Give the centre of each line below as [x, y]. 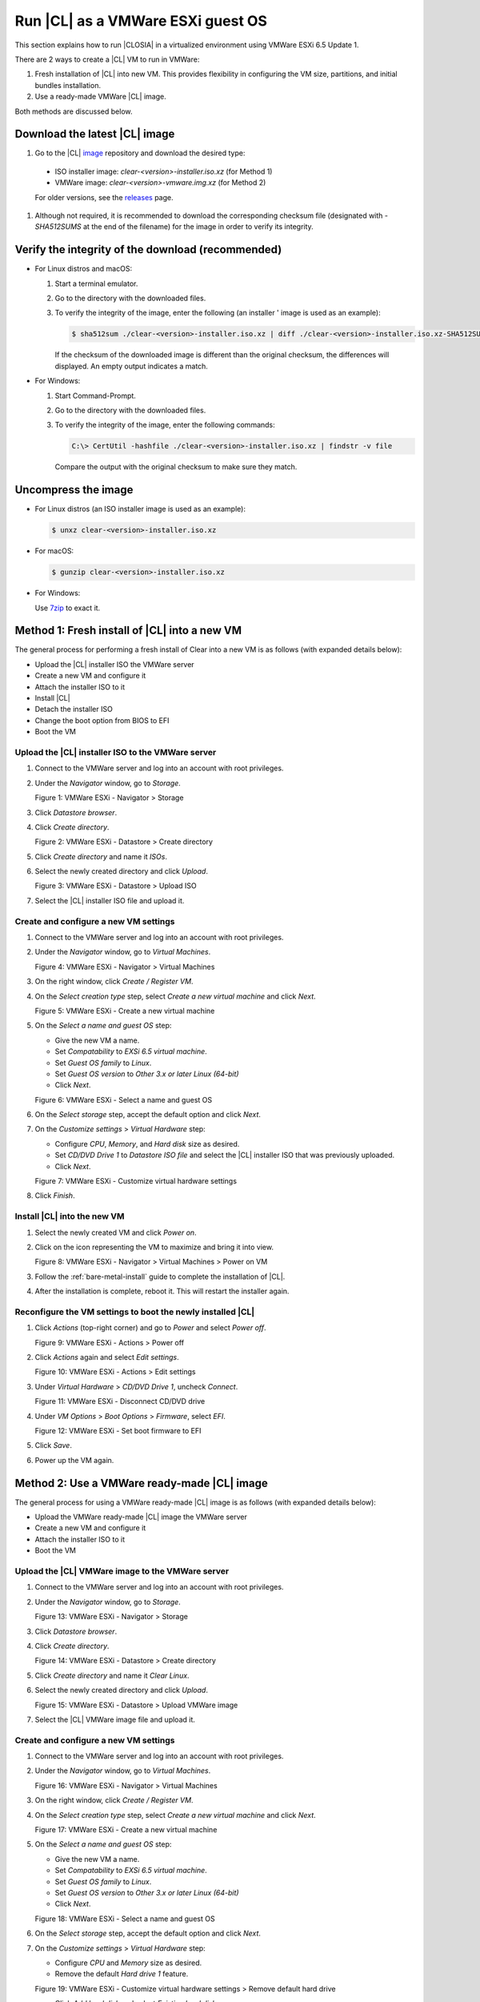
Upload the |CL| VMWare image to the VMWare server [122, 1571]
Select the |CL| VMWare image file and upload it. [115, 1719]
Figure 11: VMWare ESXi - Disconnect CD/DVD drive [120, 1401]
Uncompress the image [74, 490]
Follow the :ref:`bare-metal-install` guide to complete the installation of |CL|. [160, 1276]
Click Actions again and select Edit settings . [107, 1357]
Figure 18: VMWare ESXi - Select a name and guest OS [125, 1919]
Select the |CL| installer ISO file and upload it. [110, 900]
